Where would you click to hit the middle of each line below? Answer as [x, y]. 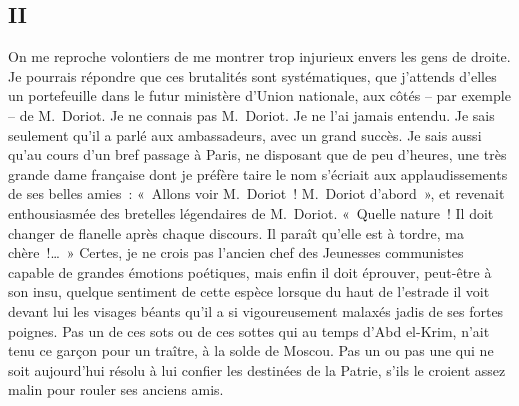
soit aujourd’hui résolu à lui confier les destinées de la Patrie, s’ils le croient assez [257, 369]
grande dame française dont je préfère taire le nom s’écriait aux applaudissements [258, 173]
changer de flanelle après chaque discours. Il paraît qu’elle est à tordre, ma [236, 232]
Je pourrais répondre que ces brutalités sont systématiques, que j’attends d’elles [252, 75]
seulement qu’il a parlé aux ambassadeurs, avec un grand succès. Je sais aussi [245, 134]
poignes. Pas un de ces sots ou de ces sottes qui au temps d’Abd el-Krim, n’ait [249, 330]
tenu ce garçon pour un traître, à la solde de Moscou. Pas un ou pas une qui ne [251, 350]
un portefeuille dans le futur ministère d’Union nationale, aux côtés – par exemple [259, 95]
